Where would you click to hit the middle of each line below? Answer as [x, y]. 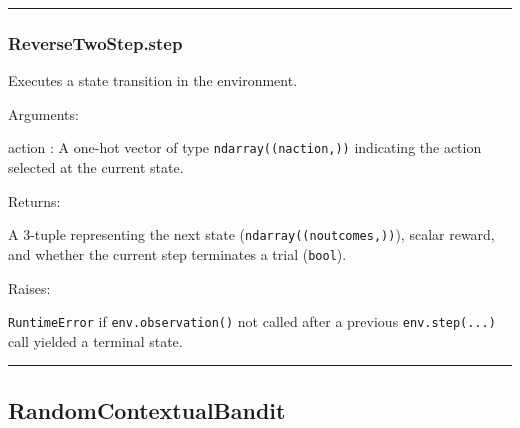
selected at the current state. [96, 167]
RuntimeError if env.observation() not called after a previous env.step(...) [252, 321]
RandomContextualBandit [147, 409]
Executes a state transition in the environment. [153, 80]
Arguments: [43, 113]
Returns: [34, 200]
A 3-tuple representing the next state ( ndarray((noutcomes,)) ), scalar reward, [251, 234]
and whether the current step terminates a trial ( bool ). [177, 253]
